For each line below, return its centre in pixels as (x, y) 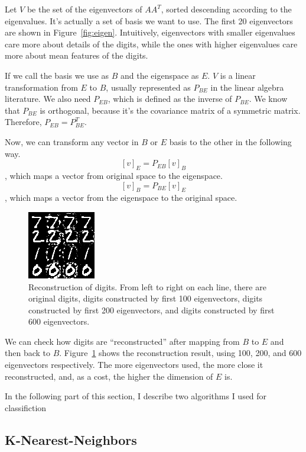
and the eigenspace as (159, 75)
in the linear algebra (247, 87)
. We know (268, 99)
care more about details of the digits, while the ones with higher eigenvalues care (151, 44)
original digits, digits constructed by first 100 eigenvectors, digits (146, 298)
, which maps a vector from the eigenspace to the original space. (121, 198)
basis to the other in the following (230, 141)
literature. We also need (48, 99)
